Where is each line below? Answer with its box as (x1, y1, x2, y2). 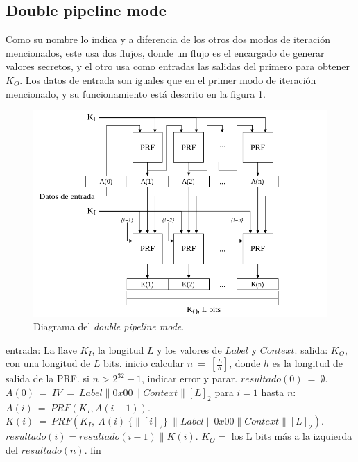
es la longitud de (272, 356, 343, 370)
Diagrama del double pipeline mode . (33, 319, 185, 334)
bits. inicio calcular (103, 356, 185, 370)
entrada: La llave (6, 342, 77, 357)
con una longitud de (6, 356, 91, 370)
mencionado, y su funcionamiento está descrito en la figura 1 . (6, 86, 266, 101)
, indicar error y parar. (141, 371, 238, 386)
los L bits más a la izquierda (231, 429, 352, 443)
